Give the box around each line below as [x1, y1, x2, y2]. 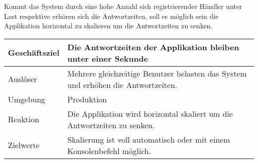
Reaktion [8, 113, 39, 125]
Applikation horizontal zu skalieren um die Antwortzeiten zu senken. [4, 20, 213, 31]
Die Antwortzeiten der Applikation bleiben [67, 41, 239, 53]
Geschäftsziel [8, 47, 60, 59]
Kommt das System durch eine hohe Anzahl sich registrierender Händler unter [4, 1, 242, 11]
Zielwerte [8, 139, 40, 151]
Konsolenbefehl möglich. [67, 145, 151, 157]
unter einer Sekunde [67, 52, 148, 64]
